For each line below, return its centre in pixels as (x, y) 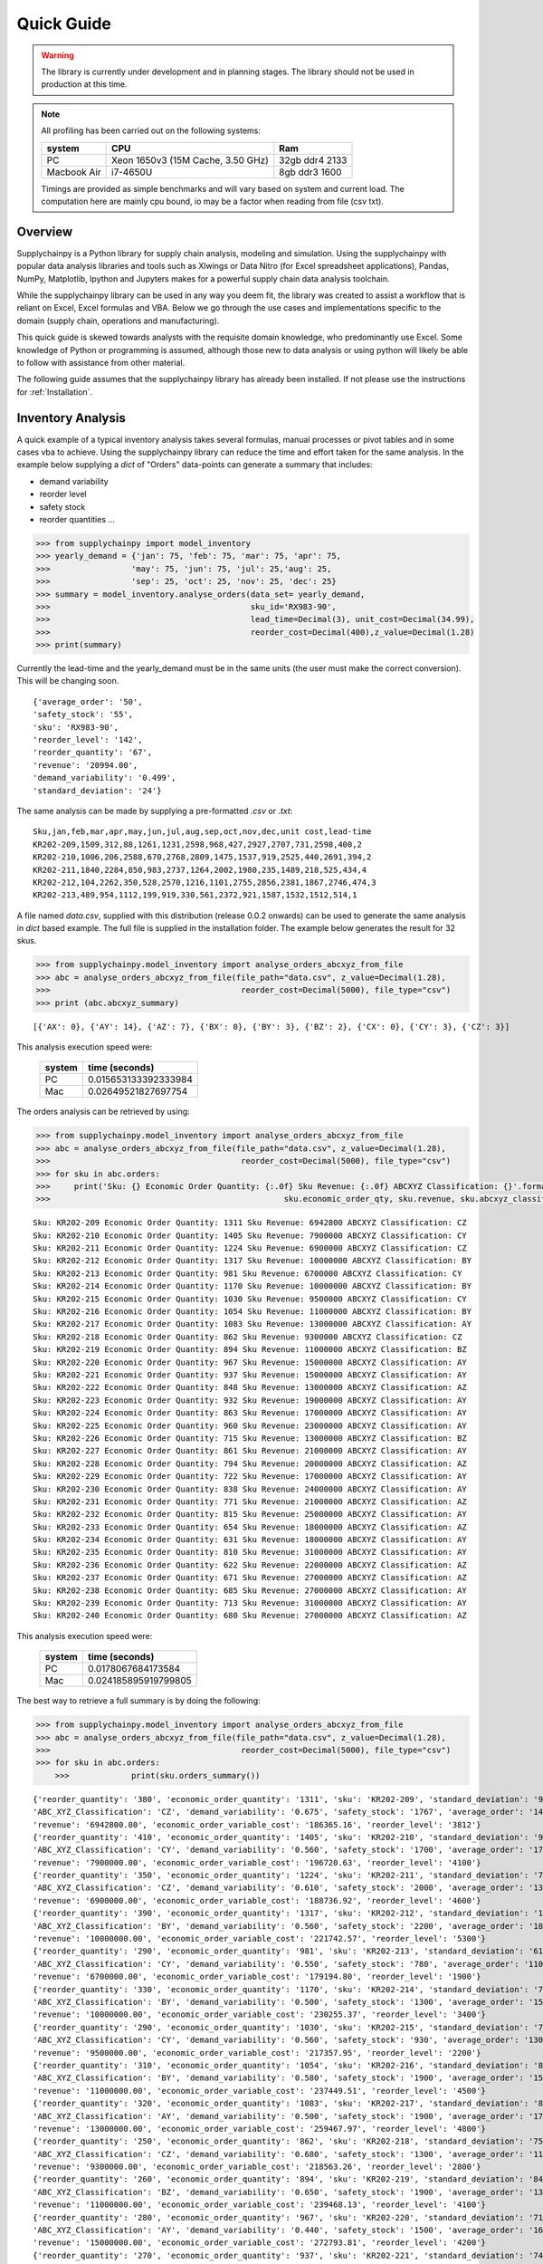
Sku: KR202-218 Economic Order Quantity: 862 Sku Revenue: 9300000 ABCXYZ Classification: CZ (248, 1337)
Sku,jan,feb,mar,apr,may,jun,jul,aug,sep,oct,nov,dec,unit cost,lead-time (202, 832)
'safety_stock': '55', (83, 715)
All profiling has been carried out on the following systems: (151, 130)
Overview (45, 231)
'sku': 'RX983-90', (76, 727)
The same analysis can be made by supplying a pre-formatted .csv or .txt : (155, 811)
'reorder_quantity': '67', (93, 753)
